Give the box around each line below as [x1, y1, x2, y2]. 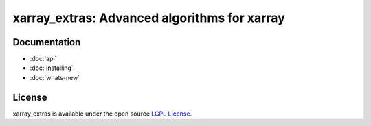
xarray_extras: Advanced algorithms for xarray [12, 10, 285, 25]
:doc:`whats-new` [30, 73, 80, 81]
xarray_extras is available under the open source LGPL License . [12, 110, 192, 118]
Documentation [12, 36, 81, 48]
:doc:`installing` [30, 64, 74, 72]
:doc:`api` [30, 55, 57, 63]
